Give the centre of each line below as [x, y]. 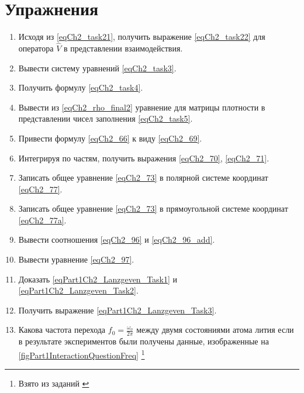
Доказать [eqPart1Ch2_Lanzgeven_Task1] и [98, 279]
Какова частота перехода [62, 330]
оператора [36, 48]
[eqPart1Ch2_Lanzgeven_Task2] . [78, 290]
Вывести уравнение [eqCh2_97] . [76, 259]
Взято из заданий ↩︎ [54, 383]
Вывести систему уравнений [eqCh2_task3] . [97, 68]
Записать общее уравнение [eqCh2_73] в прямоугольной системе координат [153, 208]
